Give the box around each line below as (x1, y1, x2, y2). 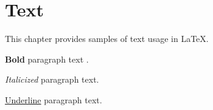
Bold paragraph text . (5, 52, 89, 65)
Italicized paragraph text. (5, 73, 99, 86)
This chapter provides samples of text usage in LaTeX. (5, 32, 209, 45)
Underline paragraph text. (5, 93, 102, 106)
